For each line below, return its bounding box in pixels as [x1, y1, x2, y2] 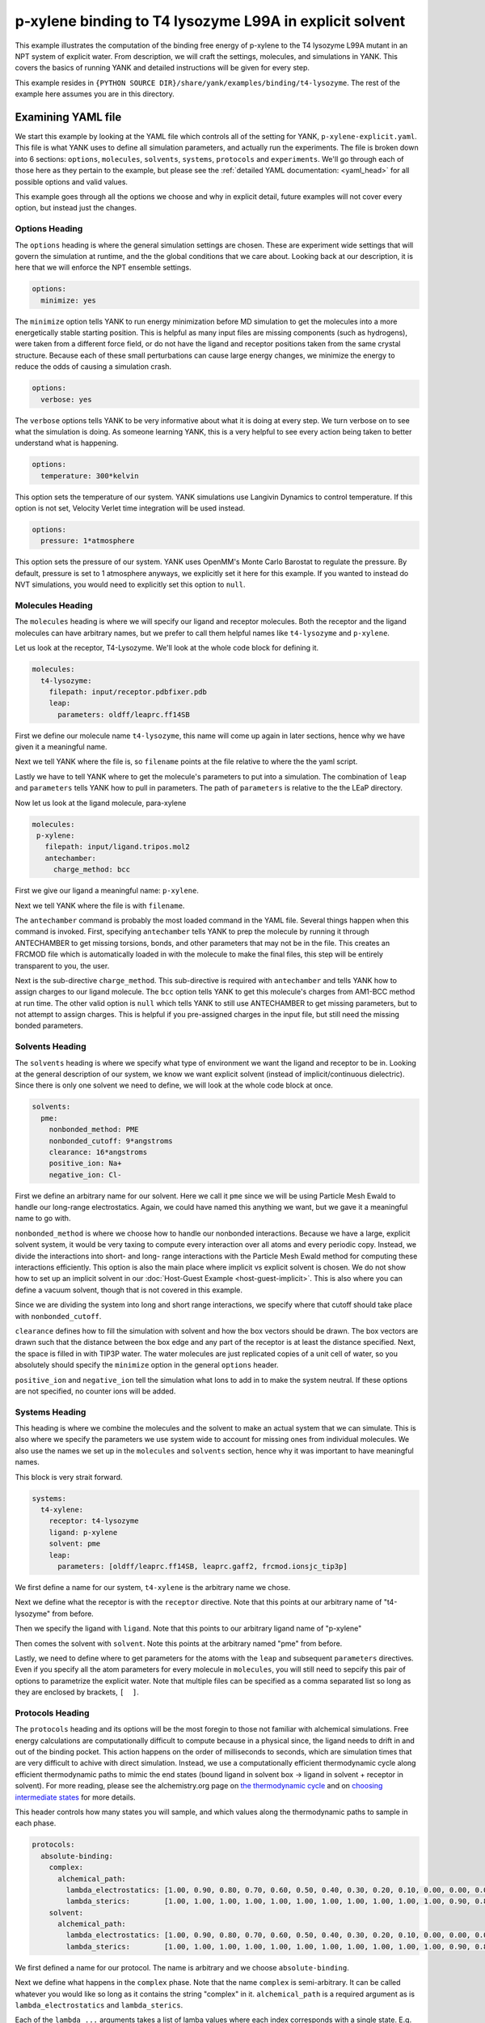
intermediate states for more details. [15, 1792, 137, 1802]
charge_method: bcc [53, 865, 131, 874]
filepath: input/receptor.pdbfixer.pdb [48, 687, 208, 696]
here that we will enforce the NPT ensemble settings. [15, 263, 192, 273]
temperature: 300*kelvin [40, 471, 139, 481]
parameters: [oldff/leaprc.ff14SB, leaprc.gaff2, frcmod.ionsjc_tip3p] [57, 1562, 348, 1571]
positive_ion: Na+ [48, 1159, 122, 1168]
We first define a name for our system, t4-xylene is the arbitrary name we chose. [15, 1582, 291, 1592]
